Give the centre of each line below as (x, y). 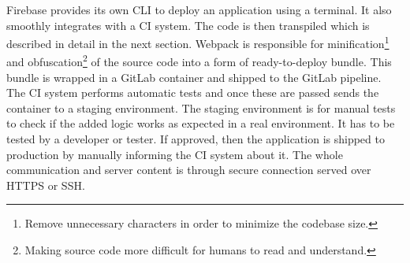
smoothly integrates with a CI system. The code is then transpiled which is (188, 25)
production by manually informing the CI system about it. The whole (175, 154)
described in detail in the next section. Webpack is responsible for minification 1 (198, 42)
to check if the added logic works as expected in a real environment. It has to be (201, 123)
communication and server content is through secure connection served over (189, 170)
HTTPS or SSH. (46, 185)
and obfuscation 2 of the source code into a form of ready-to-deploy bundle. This (199, 61)
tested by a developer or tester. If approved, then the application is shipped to (196, 139)
